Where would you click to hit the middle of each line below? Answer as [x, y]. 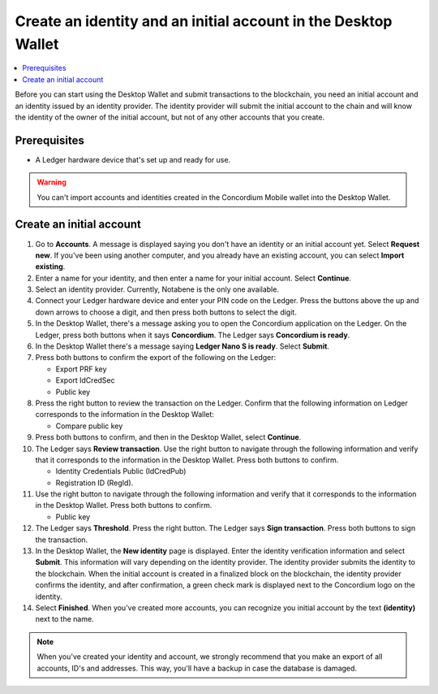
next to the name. [64, 619]
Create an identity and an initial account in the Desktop [204, 21]
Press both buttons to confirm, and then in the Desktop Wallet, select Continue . [168, 437]
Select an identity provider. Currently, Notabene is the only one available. [157, 289]
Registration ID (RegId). [94, 483]
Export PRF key [81, 369]
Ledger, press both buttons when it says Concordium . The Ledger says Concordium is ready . [193, 335]
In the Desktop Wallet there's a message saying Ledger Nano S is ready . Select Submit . [182, 346]
